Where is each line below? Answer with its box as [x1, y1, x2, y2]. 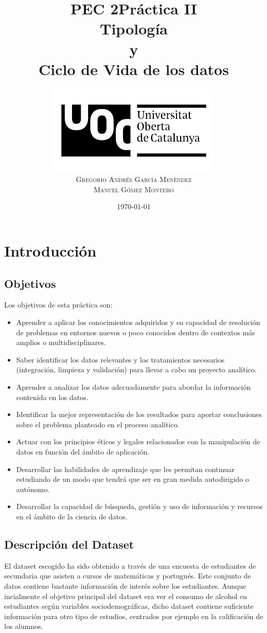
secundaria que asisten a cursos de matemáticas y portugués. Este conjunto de [4, 570, 251, 581]
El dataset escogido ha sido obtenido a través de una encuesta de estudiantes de [4, 560, 256, 571]
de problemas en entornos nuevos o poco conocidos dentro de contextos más [16, 327, 255, 337]
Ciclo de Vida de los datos [39, 58, 229, 79]
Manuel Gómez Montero [94, 184, 174, 194]
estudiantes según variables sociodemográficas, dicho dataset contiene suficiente [4, 601, 254, 611]
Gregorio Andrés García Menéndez [76, 174, 192, 185]
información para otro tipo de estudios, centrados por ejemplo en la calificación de [4, 610, 263, 621]
